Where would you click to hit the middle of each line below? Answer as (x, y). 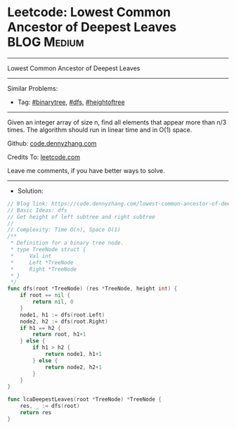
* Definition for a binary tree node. (67, 243)
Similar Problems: (33, 88)
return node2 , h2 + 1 (73, 367)
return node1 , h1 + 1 (73, 354)
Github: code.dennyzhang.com (52, 143)
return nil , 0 (53, 302)
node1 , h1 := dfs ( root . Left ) (63, 315)
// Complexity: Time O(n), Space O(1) (64, 230)
